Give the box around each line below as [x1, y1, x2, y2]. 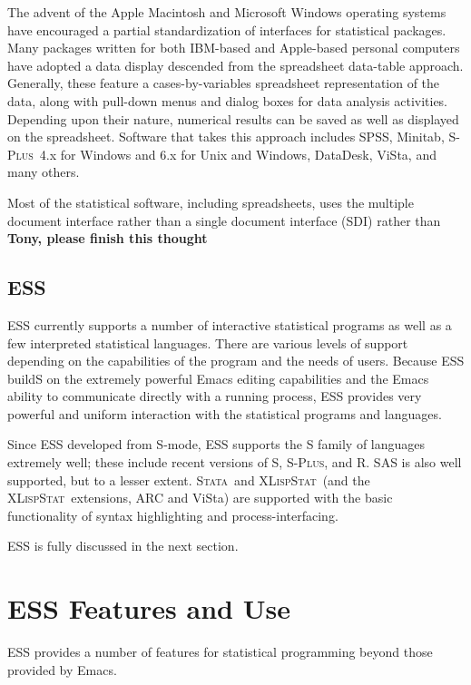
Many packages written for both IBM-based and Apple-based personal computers [7, 38, 460, 57]
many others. [7, 162, 80, 181]
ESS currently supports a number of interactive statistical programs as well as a [7, 315, 452, 334]
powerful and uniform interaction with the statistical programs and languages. [7, 404, 442, 423]
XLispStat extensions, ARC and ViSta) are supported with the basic [7, 488, 393, 507]
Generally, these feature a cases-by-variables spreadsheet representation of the [7, 73, 440, 93]
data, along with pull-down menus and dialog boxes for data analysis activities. [7, 91, 448, 110]
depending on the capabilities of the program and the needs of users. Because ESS [7, 351, 465, 370]
